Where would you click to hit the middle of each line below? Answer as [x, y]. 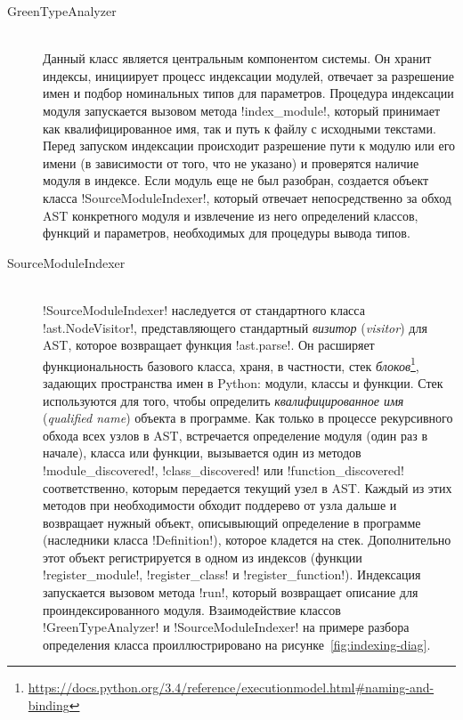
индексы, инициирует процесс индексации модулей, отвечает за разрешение [249, 75]
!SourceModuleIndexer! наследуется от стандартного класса [204, 309]
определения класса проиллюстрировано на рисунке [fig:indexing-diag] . [237, 644]
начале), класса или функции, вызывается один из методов [202, 453]
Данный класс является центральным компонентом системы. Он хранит [237, 58]
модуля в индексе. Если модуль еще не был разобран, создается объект [236, 180]
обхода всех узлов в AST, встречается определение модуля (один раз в [236, 435]
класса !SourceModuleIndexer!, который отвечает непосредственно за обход [247, 197]
